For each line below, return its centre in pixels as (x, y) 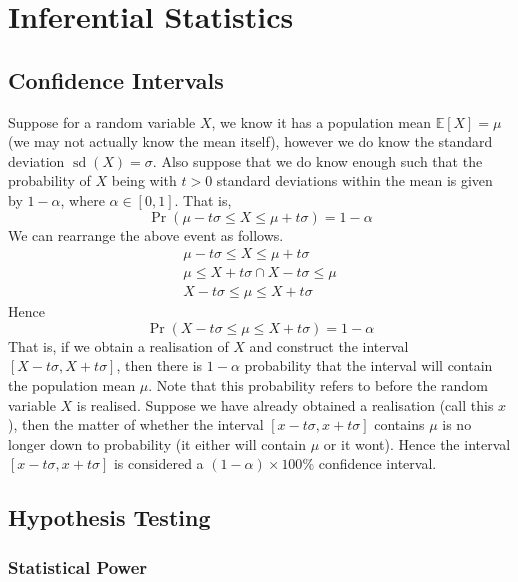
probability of (49, 180)
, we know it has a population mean (321, 121)
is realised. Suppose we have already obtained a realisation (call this (285, 404)
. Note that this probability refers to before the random (318, 385)
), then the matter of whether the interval (136, 424)
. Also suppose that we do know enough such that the (317, 160)
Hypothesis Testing (109, 517)
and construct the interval (329, 345)
